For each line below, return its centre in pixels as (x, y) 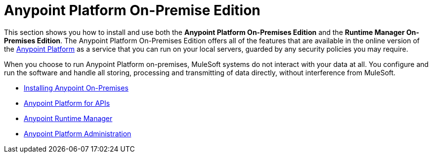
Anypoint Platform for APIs (67, 103)
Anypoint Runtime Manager (68, 118)
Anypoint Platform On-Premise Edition (132, 10)
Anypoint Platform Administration (78, 133)
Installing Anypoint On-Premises (76, 88)
